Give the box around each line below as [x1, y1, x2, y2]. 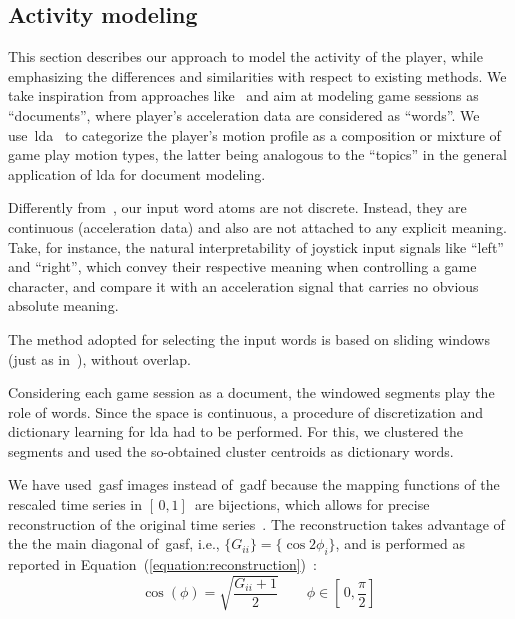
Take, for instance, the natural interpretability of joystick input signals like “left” [8, 236, 504, 257]
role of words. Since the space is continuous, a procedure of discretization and [8, 401, 484, 422]
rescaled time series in [8, 494, 143, 515]
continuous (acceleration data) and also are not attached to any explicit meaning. [8, 216, 507, 237]
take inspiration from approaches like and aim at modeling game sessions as [8, 85, 479, 106]
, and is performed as [335, 533, 465, 554]
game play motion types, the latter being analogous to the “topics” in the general [8, 144, 507, 165]
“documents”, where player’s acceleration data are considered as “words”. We [8, 104, 480, 125]
